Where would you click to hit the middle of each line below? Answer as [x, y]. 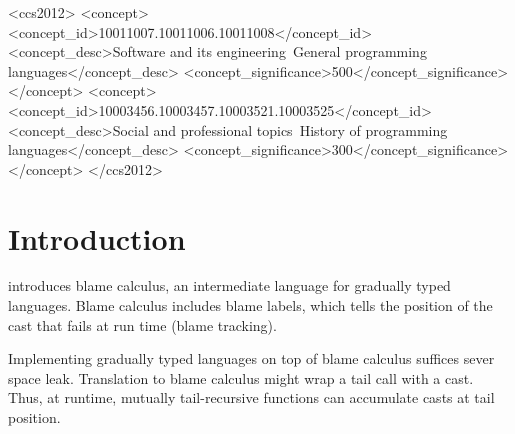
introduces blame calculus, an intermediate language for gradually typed [229, 285]
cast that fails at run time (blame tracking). [142, 324]
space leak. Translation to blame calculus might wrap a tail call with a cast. [241, 377]
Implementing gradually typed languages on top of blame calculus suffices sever [251, 358]
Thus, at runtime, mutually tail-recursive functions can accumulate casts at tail [251, 397]
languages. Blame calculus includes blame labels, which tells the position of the [250, 305]
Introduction [97, 237]
